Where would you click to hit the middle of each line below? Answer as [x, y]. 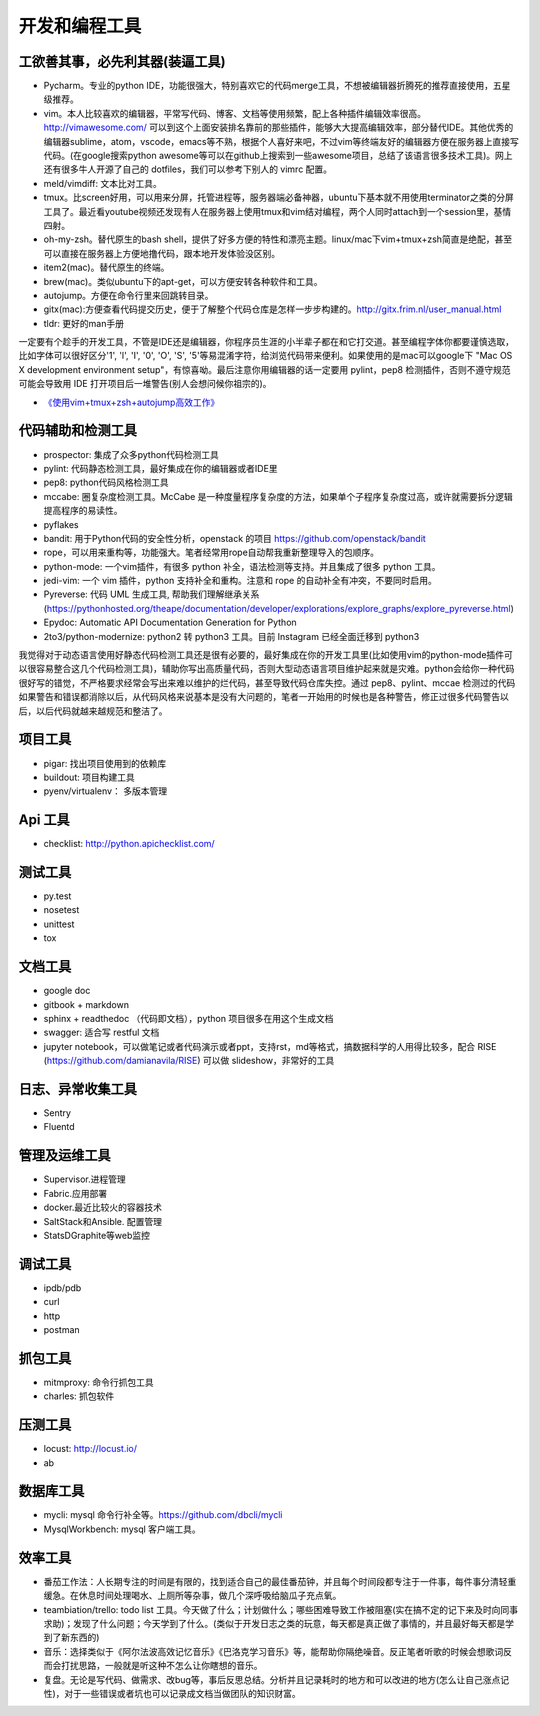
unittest [59, 924]
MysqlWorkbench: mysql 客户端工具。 [122, 1529]
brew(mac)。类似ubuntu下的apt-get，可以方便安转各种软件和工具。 [183, 281]
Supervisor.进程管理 [84, 1179]
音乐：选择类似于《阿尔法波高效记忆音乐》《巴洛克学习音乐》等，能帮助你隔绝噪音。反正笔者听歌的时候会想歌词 [273, 1651]
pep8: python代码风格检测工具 [106, 482]
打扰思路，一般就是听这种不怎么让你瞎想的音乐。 [161, 1666]
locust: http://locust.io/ [90, 1449]
